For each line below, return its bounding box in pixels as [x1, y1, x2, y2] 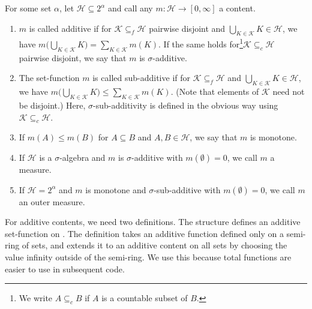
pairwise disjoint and [149, 22, 226, 34]
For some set [5, 2, 52, 14]
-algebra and [59, 151, 106, 164]
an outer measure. [19, 195, 85, 208]
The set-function [19, 71, 80, 84]
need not [272, 85, 305, 98]
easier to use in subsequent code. [5, 262, 125, 275]
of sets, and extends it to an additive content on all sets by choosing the [22, 239, 287, 251]
